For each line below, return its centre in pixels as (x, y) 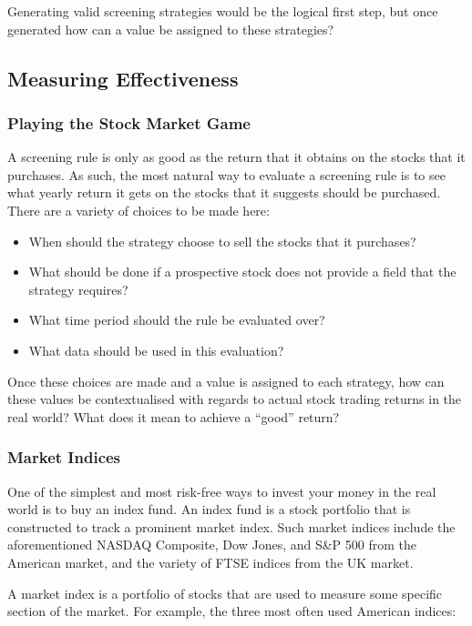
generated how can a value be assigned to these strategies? (171, 29)
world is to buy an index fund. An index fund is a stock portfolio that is (209, 509)
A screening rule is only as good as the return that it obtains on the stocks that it (236, 157)
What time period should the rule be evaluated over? (177, 320)
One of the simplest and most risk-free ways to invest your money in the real (222, 491)
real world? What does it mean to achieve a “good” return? (174, 416)
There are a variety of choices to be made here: (139, 210)
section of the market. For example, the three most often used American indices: (232, 611)
